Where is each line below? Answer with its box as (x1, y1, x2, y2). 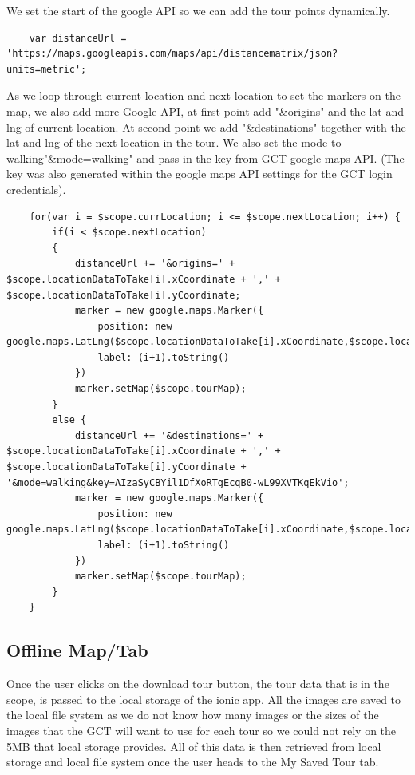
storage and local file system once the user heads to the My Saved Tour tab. (6, 753, 379, 770)
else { (52, 414, 87, 426)
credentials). (6, 180, 66, 197)
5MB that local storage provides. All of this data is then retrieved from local (6, 737, 381, 754)
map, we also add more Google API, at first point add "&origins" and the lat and (6, 102, 405, 119)
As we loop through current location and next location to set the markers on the (6, 87, 401, 104)
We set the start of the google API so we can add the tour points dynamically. (6, 2, 390, 18)
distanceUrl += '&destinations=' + (74, 429, 264, 441)
